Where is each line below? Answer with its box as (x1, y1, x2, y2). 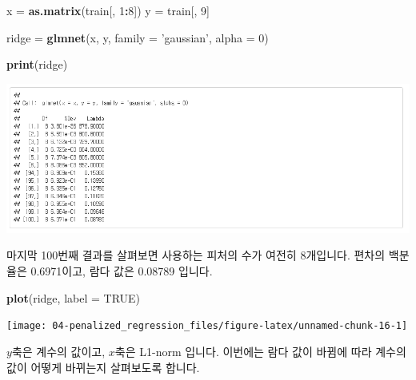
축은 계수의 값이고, (11, 342, 106, 359)
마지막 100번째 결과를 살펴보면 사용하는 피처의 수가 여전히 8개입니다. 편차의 (6, 247, 386, 263)
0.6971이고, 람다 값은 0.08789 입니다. (30, 263, 213, 279)
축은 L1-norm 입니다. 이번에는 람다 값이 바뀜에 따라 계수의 (114, 342, 406, 359)
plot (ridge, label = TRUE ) (6, 289, 141, 306)
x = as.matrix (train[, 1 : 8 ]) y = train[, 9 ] (6, 2, 210, 18)
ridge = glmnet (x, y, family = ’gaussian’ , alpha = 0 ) (6, 29, 269, 46)
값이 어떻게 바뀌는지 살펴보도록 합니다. (6, 358, 200, 375)
